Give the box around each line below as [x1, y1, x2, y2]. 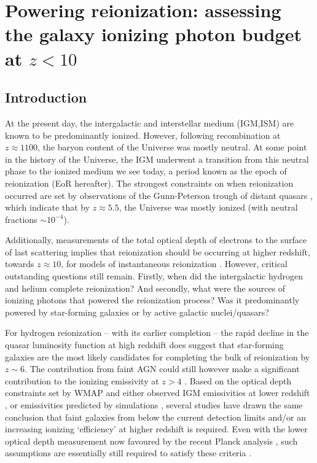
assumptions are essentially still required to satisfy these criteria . [5, 446, 252, 459]
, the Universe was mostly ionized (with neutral [119, 201, 298, 214]
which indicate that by [5, 201, 90, 214]
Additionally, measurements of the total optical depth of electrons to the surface [5, 233, 307, 246]
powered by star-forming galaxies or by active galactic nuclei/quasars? [5, 305, 269, 318]
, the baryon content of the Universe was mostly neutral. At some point [37, 141, 307, 154]
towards [5, 257, 34, 270]
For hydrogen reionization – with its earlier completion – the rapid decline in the [5, 326, 309, 339]
